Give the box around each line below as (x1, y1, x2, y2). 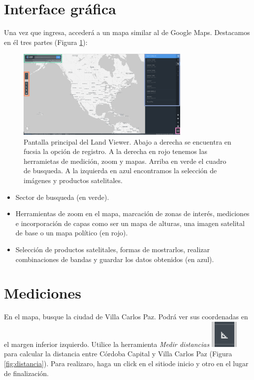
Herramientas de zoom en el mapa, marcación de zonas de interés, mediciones (15, 208, 250, 219)
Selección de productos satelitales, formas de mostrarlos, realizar (15, 244, 210, 254)
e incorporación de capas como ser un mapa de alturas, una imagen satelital (15, 218, 245, 228)
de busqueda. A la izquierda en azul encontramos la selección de (24, 165, 217, 176)
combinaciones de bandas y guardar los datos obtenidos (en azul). (15, 254, 214, 264)
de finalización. (4, 368, 49, 378)
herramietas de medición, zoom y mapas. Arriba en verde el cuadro (24, 155, 226, 166)
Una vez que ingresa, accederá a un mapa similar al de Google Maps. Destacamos (4, 27, 250, 38)
